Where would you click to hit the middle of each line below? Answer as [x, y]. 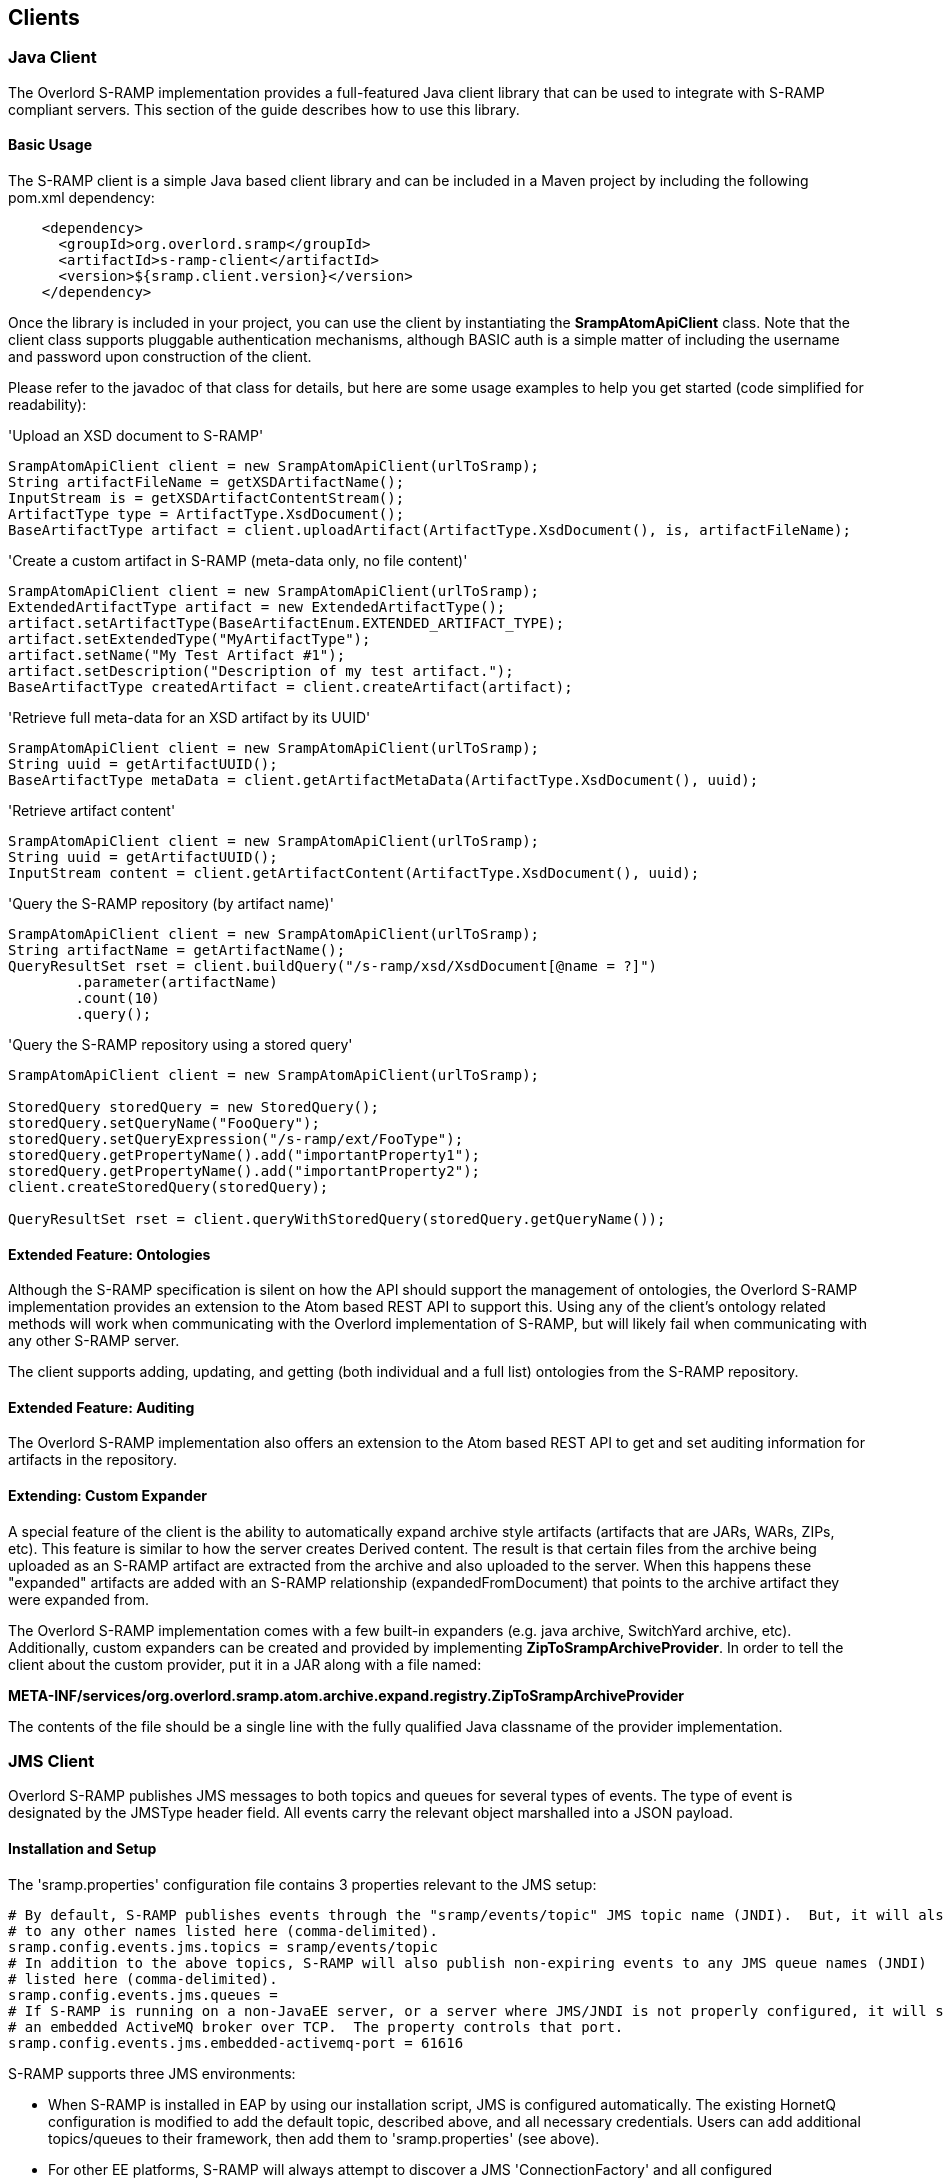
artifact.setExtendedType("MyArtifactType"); [189, 639]
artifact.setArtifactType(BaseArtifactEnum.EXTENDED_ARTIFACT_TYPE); [286, 623]
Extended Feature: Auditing [101, 1407]
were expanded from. [78, 1599]
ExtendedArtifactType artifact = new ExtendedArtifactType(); [257, 607]
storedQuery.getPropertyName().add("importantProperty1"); [244, 1155]
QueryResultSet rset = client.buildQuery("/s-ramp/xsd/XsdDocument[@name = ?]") [333, 966]
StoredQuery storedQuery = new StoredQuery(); [193, 1107]
